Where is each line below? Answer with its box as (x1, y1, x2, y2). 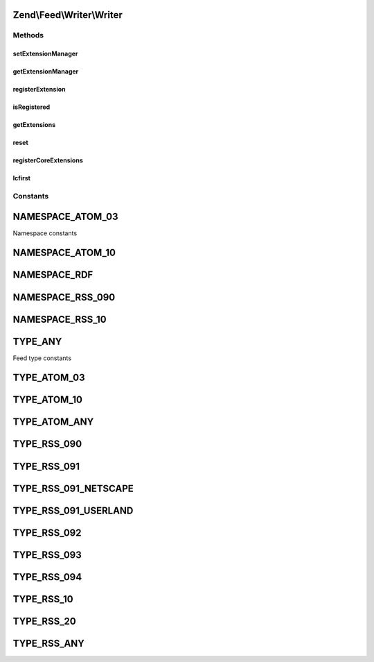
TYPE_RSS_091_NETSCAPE (12, 482, 134, 494)
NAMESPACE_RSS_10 (12, 313, 107, 325)
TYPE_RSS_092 (12, 527, 82, 538)
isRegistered (12, 103, 51, 111)
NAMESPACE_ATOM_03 (12, 210, 118, 222)
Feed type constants (12, 354, 72, 362)
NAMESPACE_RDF (12, 269, 93, 281)
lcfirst (12, 174, 31, 183)
